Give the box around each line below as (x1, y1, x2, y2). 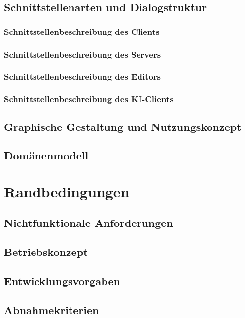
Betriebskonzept (4, 244, 88, 259)
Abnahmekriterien (4, 302, 99, 317)
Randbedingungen (4, 181, 130, 201)
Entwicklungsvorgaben (4, 273, 120, 288)
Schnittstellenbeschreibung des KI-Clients (4, 93, 174, 105)
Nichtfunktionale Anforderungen (4, 215, 173, 230)
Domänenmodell (4, 148, 89, 163)
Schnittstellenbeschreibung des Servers (4, 48, 161, 60)
